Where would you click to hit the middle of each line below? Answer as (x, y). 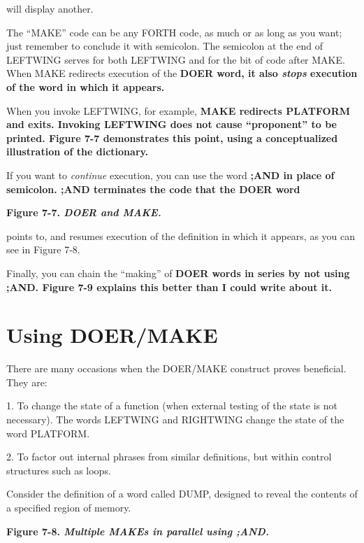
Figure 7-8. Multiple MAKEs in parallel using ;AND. (138, 531)
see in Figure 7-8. (43, 249)
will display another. (50, 8)
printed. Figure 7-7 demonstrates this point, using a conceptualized (172, 137)
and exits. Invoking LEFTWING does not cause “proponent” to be (172, 124)
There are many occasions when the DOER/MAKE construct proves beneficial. (176, 368)
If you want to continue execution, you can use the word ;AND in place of (170, 175)
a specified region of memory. (69, 507)
